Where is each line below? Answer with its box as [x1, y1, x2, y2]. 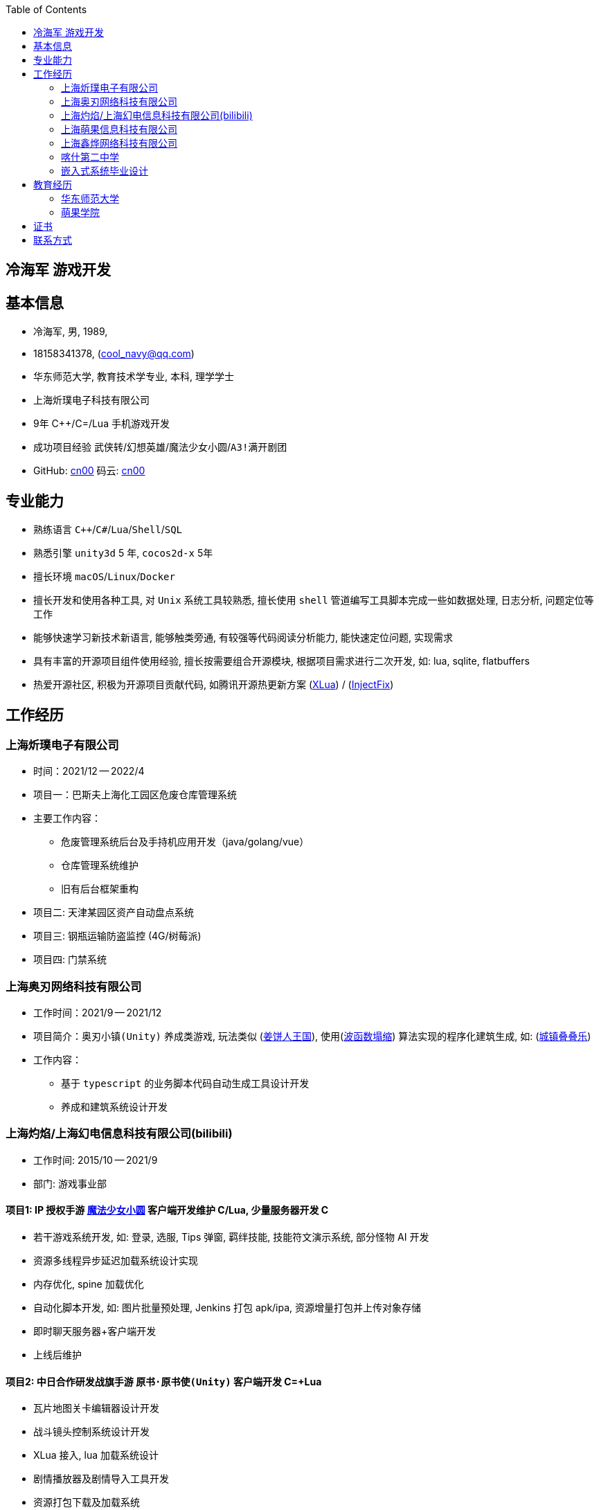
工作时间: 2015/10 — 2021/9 [33, 1153, 158, 1166]
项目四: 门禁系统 [33, 953, 107, 966]
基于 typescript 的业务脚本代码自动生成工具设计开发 [61, 1077, 310, 1090]
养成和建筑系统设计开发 [61, 1101, 168, 1113]
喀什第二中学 [61, 151, 119, 163]
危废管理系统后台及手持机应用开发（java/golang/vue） [61, 836, 310, 848]
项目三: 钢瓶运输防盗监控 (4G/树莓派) [33, 930, 202, 942]
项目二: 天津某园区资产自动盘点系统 [33, 906, 194, 919]
